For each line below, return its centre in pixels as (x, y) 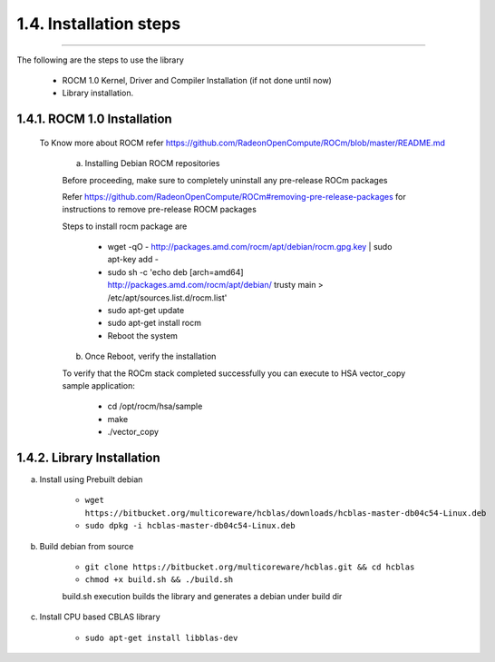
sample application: (99, 385)
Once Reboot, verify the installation (150, 356)
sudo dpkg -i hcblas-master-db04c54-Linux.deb (190, 526)
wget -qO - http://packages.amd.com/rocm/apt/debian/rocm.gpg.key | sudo (250, 247)
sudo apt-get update (146, 311)
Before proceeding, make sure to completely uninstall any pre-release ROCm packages (225, 180)
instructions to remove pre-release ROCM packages (160, 210)
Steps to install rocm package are (125, 226)
